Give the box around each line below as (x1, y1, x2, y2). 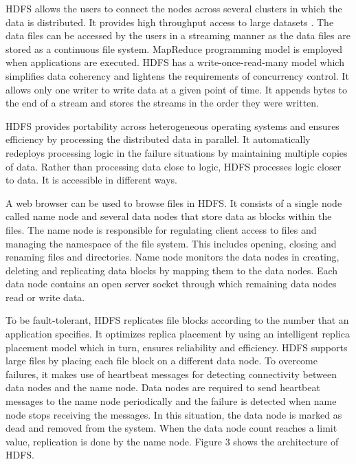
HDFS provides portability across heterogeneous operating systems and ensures (5, 118, 340, 133)
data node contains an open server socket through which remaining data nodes (5, 276, 337, 291)
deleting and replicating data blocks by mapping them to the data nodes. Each (5, 263, 338, 277)
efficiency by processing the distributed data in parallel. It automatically (5, 132, 311, 146)
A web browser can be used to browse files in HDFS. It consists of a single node (5, 195, 342, 210)
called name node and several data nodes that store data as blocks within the (5, 209, 332, 223)
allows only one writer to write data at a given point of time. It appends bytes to (5, 82, 347, 96)
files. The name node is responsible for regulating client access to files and (5, 222, 317, 236)
